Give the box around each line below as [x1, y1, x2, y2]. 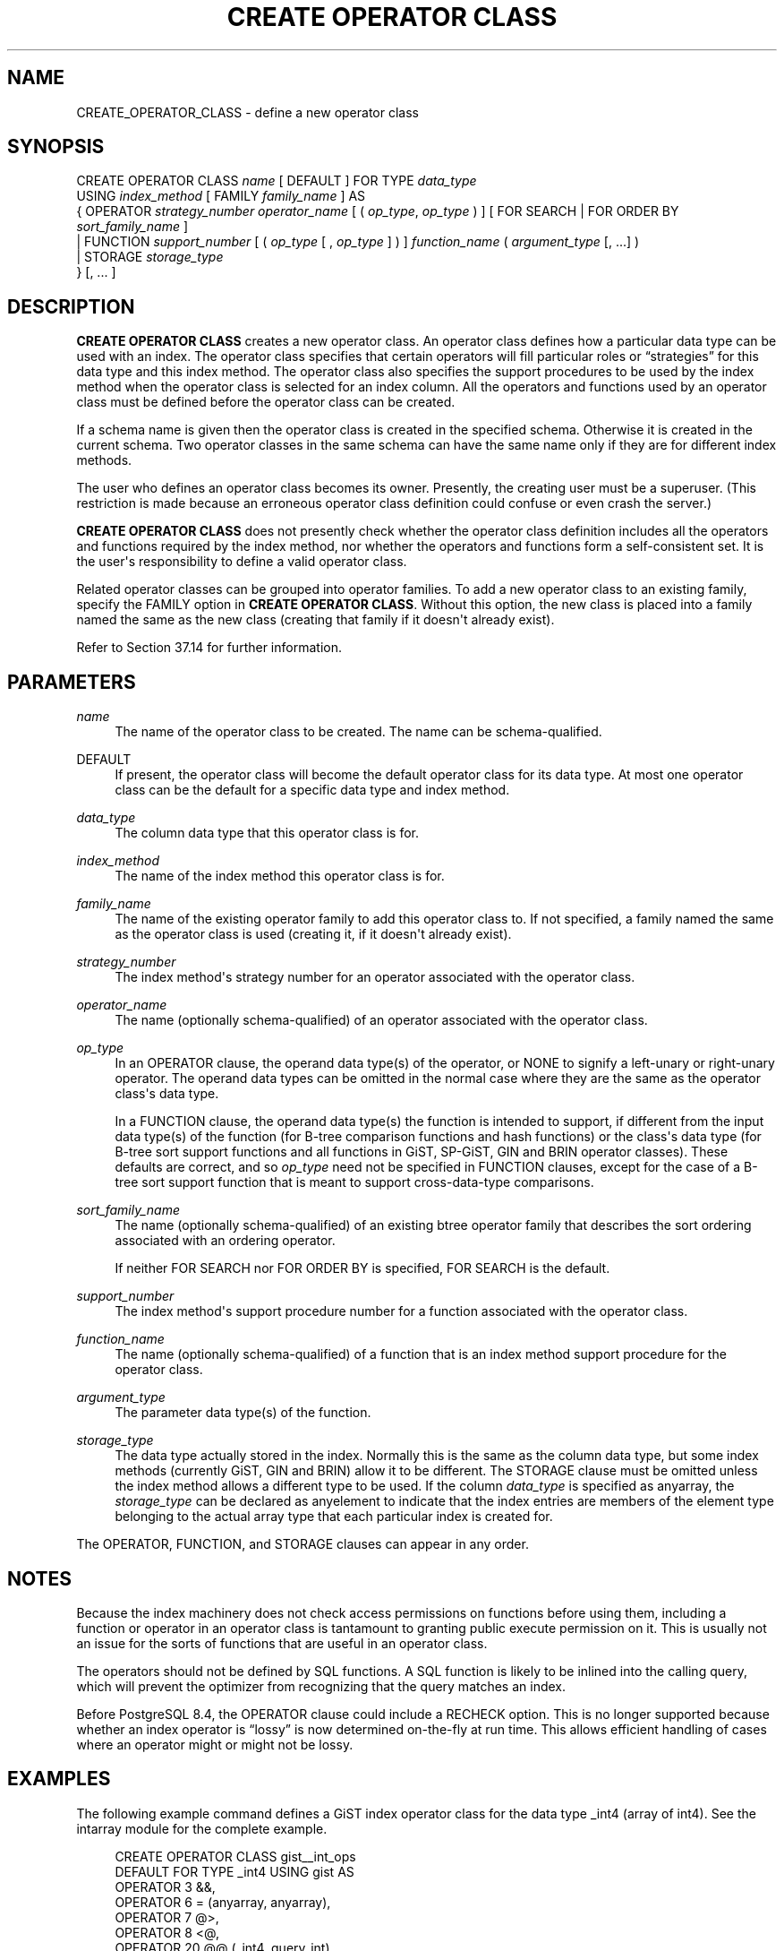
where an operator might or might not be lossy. [76, 1736, 354, 1752]
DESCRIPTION [7, 295, 135, 318]
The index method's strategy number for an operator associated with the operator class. [115, 969, 635, 985]
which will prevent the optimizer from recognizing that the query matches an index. [76, 1678, 567, 1694]
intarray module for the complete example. [76, 1820, 328, 1836]
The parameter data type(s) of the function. [115, 1405, 371, 1421]
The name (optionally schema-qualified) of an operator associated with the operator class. [115, 1012, 648, 1028]
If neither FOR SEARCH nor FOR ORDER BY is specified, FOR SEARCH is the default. [115, 1260, 610, 1276]
